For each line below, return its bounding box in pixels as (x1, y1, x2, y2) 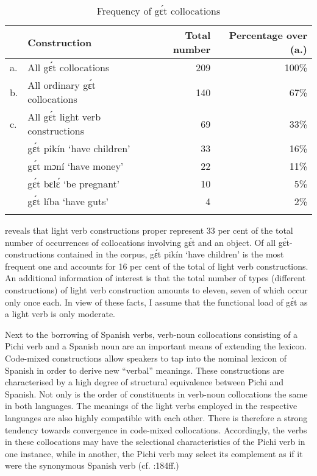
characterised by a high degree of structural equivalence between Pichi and (5, 376, 284, 388)
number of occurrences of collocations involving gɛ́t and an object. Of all (5, 236, 276, 248)
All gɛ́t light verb (27, 110, 101, 124)
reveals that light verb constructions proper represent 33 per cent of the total (5, 224, 293, 236)
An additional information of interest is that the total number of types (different (5, 271, 306, 284)
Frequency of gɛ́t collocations (96, 4, 221, 18)
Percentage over (229, 28, 307, 42)
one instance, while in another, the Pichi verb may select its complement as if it (5, 447, 303, 460)
